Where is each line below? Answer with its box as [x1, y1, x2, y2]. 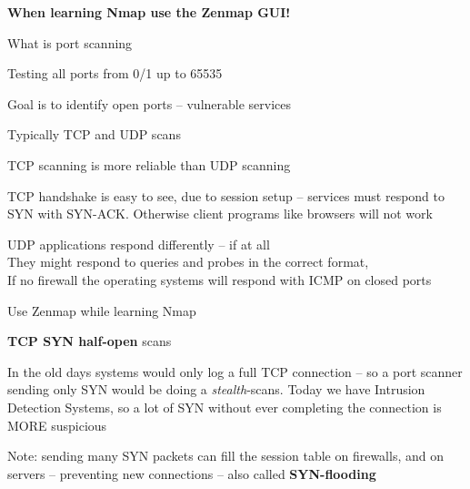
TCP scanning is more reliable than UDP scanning [7, 155, 291, 174]
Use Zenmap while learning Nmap [7, 301, 196, 320]
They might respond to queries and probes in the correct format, [7, 252, 369, 271]
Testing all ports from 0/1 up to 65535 [7, 64, 223, 83]
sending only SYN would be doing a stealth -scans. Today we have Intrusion [7, 380, 425, 399]
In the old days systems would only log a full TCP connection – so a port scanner [7, 362, 463, 381]
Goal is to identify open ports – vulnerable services [7, 94, 292, 113]
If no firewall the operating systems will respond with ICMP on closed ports [7, 270, 432, 289]
